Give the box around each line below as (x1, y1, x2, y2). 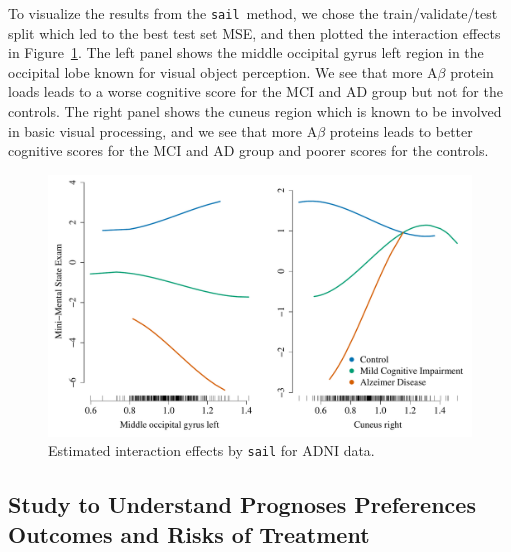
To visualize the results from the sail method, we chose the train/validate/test (8, 3, 498, 23)
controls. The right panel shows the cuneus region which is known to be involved (8, 101, 502, 122)
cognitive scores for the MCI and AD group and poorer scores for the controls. (8, 140, 489, 161)
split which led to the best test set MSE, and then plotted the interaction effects (8, 22, 501, 43)
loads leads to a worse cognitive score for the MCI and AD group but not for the (8, 81, 503, 102)
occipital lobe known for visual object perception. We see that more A (8, 61, 438, 82)
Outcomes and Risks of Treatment (8, 518, 370, 549)
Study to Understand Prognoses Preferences (8, 489, 476, 520)
